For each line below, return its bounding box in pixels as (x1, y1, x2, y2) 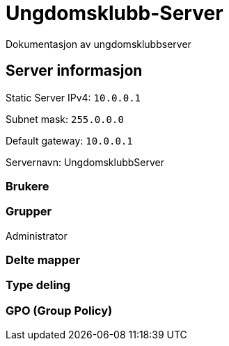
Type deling (6, 278, 71, 293)
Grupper (6, 204, 52, 219)
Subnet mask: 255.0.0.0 (6, 113, 124, 125)
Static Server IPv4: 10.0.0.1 (6, 91, 141, 104)
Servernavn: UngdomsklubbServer (6, 156, 164, 168)
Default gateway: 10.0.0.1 (6, 134, 133, 147)
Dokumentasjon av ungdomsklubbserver (6, 38, 191, 50)
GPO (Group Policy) (6, 303, 113, 318)
